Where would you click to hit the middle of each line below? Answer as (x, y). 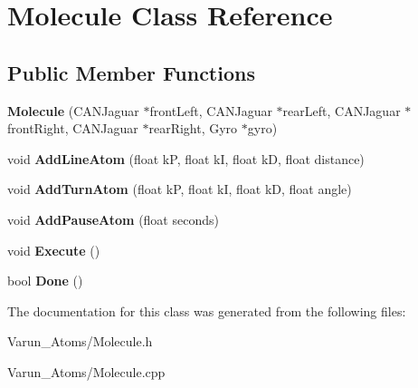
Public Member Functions (131, 72)
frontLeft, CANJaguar (211, 110)
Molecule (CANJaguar (73, 110)
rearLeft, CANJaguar (342, 110)
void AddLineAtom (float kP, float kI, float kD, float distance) (186, 158)
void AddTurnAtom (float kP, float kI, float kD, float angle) (180, 189)
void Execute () (54, 250)
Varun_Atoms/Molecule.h (80, 341)
